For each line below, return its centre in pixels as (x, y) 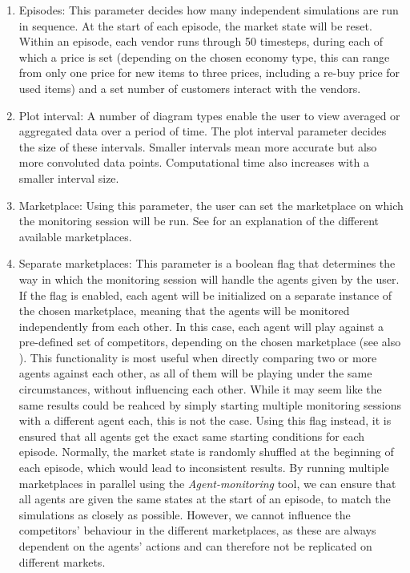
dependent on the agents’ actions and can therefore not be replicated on (195, 546)
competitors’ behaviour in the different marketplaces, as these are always (197, 530)
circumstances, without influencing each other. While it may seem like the (200, 389)
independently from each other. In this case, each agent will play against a (201, 326)
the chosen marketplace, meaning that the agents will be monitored (184, 311)
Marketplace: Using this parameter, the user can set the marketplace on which (211, 205)
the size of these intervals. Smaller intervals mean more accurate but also (198, 146)
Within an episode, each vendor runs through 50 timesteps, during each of (201, 41)
